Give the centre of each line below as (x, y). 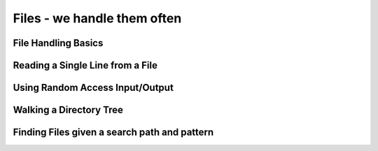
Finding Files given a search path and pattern (113, 132)
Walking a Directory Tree (68, 110)
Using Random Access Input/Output (93, 88)
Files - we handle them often (97, 18)
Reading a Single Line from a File (85, 65)
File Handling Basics (58, 43)
